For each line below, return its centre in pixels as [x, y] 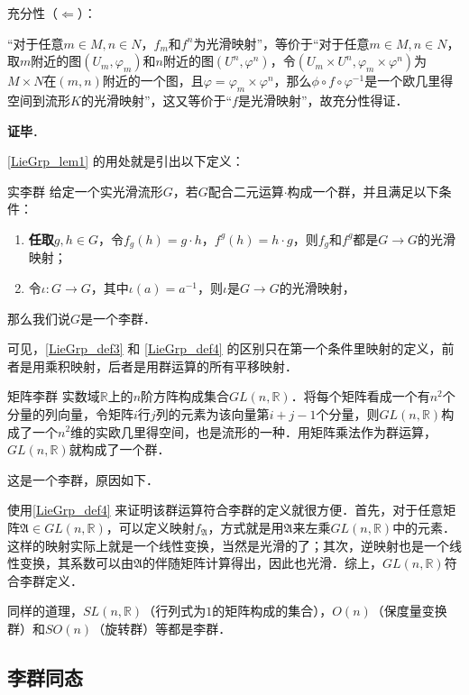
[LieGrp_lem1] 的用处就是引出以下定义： [126, 161]
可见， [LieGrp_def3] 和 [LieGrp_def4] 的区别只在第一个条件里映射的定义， [225, 348]
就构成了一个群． [120, 449]
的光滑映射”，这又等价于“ [156, 100]
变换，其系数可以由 [76, 563]
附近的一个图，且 [153, 81]
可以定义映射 [156, 527]
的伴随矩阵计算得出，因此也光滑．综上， [263, 563]
